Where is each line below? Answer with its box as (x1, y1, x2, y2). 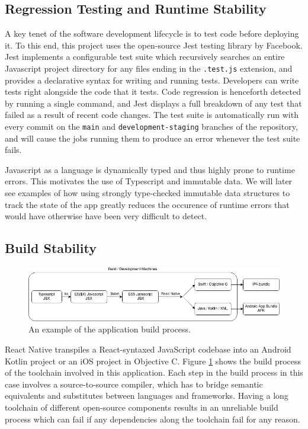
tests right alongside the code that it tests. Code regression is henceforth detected (5, 85, 301, 98)
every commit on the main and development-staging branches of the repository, (5, 120, 298, 133)
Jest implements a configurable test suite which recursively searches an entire (5, 50, 285, 63)
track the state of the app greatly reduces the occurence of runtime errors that (5, 198, 290, 210)
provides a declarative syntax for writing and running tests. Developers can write (5, 73, 299, 86)
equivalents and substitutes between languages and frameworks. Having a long (5, 389, 288, 402)
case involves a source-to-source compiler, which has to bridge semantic (5, 377, 263, 390)
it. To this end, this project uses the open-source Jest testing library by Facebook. (5, 39, 303, 51)
